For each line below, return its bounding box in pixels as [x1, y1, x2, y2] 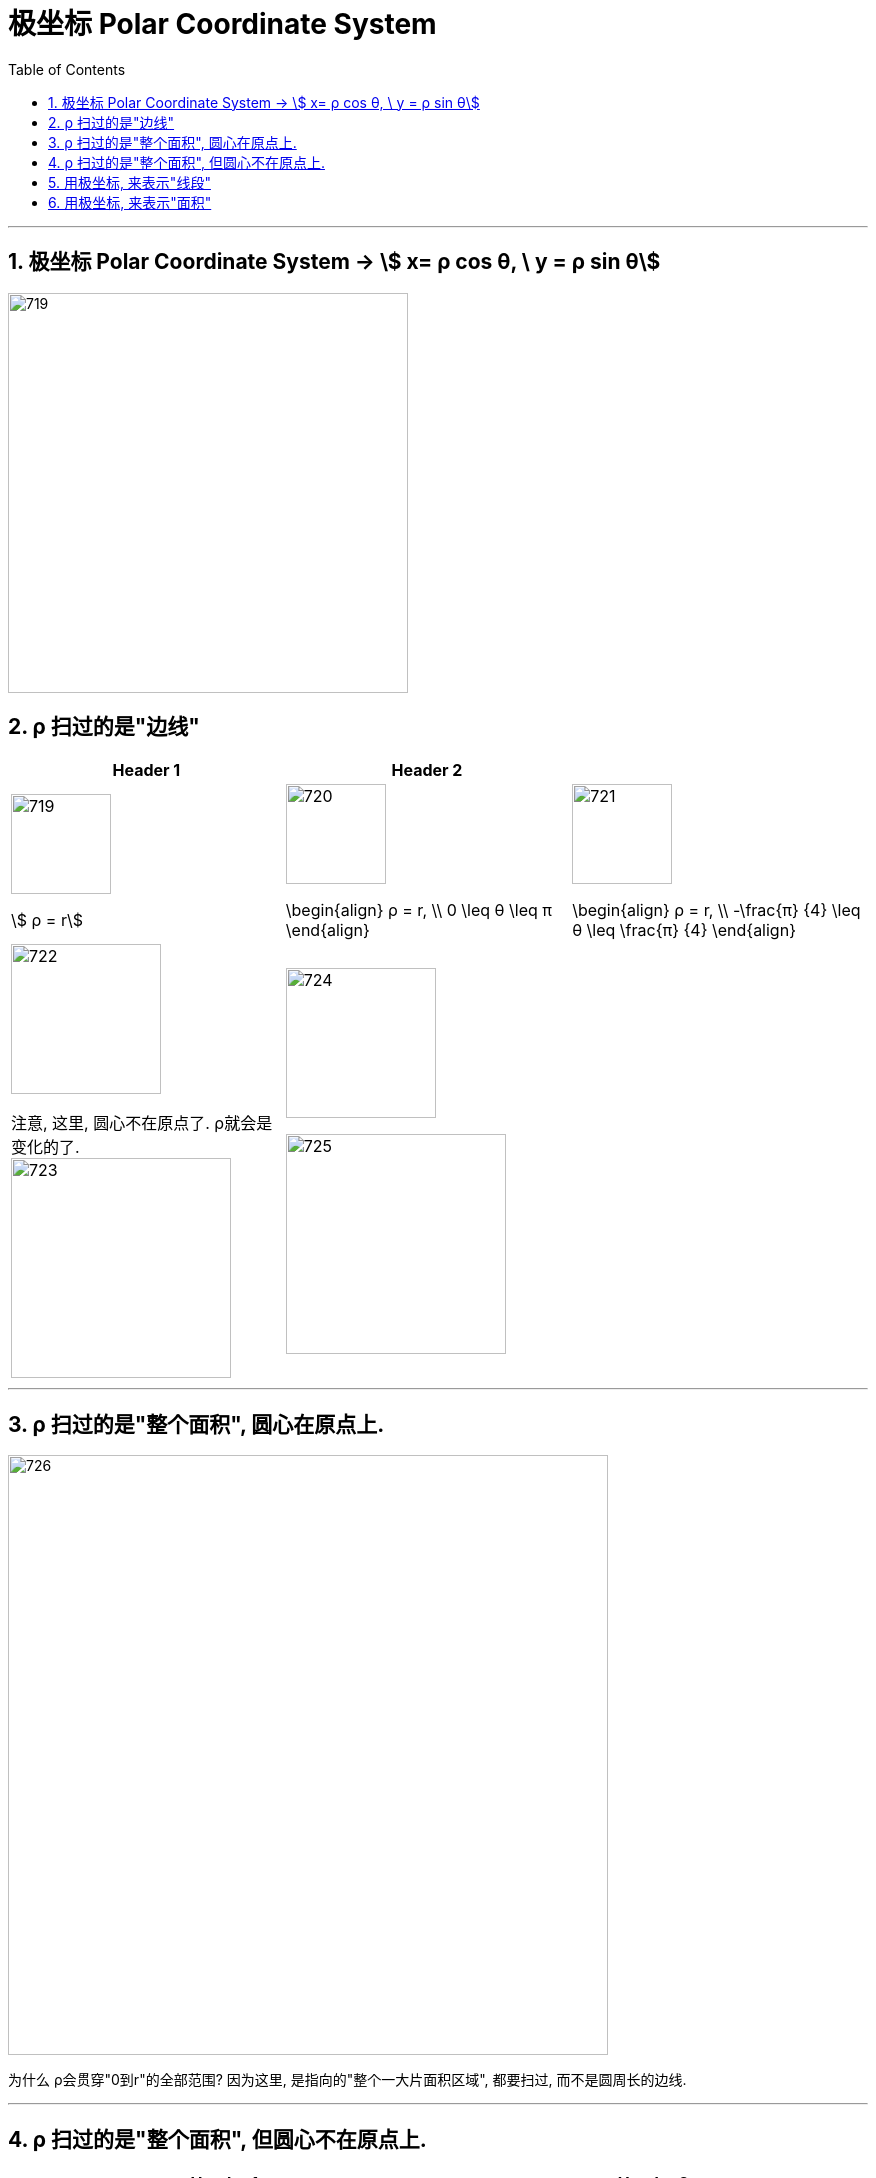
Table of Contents [8, 60, 126, 78]
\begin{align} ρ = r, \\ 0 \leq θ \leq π [285, 900, 552, 921]
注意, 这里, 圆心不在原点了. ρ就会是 [11, 1113, 273, 1134]
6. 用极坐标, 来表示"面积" [48, 193, 212, 211]
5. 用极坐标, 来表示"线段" [48, 173, 211, 191]
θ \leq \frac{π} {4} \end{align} [572, 920, 796, 941]
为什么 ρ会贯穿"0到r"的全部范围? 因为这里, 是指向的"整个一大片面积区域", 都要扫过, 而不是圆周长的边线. [8, 2071, 687, 2089]
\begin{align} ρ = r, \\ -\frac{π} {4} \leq [572, 900, 861, 921]
